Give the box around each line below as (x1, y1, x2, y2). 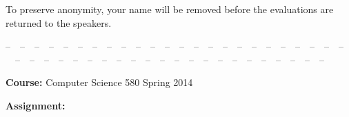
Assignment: (6, 98, 66, 112)
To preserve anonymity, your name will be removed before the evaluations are (6, 2, 334, 16)
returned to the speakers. (6, 15, 112, 30)
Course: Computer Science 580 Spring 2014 (6, 75, 193, 89)
